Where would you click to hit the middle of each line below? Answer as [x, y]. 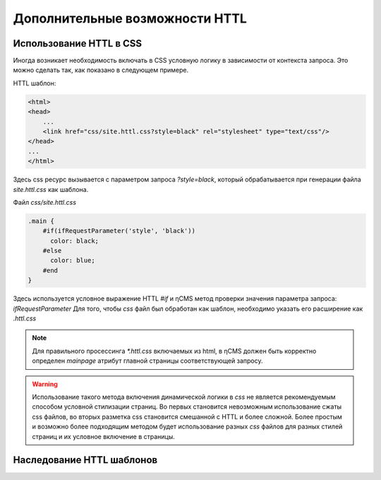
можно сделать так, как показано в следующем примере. [101, 70]
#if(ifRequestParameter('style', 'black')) [119, 231]
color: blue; [73, 260]
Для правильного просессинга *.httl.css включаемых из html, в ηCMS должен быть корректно [174, 351]
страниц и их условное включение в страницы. [104, 436]
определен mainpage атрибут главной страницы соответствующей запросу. [147, 361]
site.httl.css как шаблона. [51, 189]
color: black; [74, 241]
